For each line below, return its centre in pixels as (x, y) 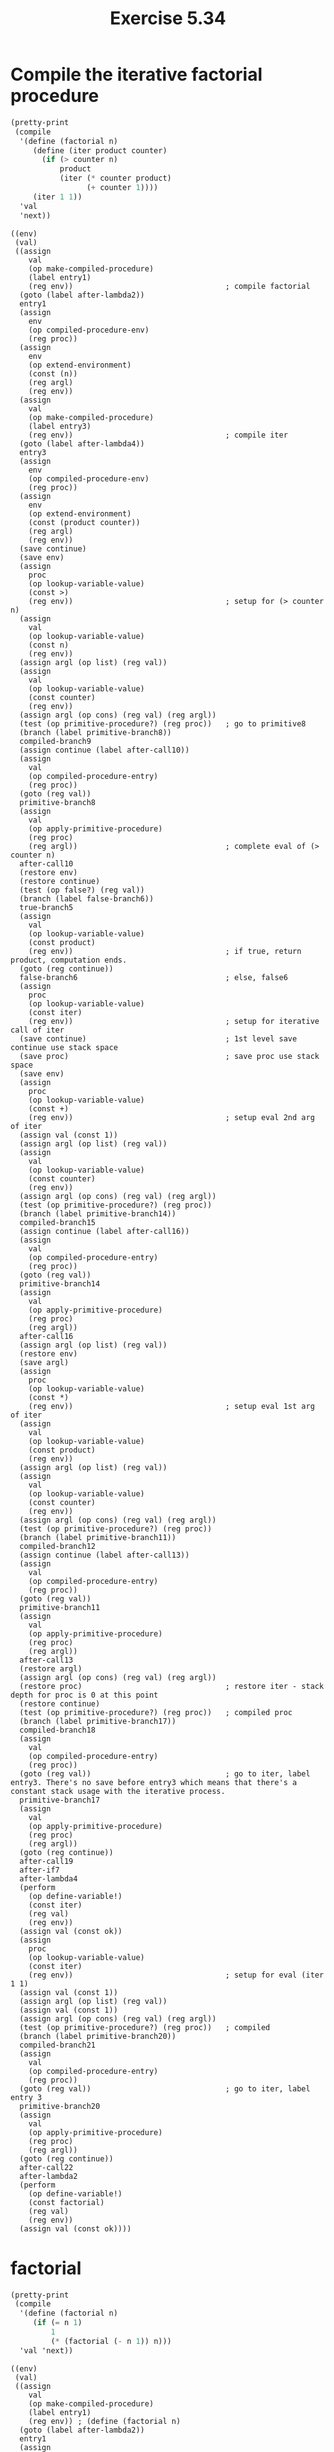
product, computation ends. (69, 960)
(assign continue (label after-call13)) (104, 1555)
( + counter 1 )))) (122, 188)
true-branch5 (46, 907)
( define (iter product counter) (100, 150)
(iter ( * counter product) (115, 178)
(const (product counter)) (84, 522)
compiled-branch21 (58, 2045)
